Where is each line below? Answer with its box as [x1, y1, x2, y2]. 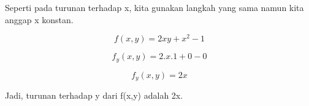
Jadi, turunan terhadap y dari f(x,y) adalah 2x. [5, 89, 183, 102]
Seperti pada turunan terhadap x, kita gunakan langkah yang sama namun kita [5, 1, 304, 13]
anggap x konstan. [5, 13, 74, 26]
